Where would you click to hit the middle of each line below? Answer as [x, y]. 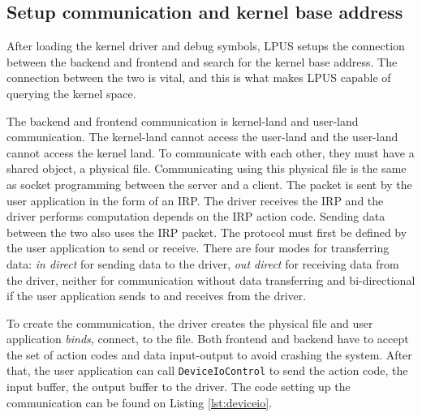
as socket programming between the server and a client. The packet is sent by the [209, 184]
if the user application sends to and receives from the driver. [157, 296]
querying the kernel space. [71, 93]
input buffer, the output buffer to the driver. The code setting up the [179, 387]
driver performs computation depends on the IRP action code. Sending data [196, 216]
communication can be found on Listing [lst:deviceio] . [140, 402]
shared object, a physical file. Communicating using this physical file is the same [207, 168]
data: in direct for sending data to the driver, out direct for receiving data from [203, 263]
